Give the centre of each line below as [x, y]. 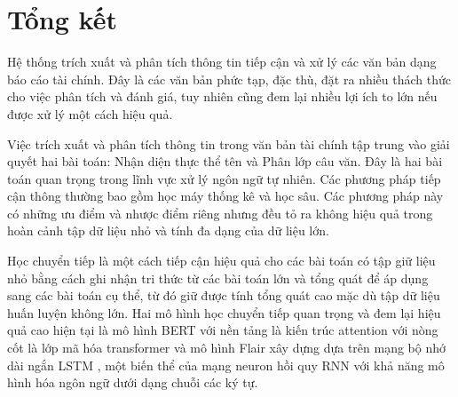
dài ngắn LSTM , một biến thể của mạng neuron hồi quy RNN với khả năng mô [226, 365]
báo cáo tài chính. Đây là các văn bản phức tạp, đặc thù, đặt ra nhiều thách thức [229, 79]
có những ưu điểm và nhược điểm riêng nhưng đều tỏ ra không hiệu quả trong [220, 213]
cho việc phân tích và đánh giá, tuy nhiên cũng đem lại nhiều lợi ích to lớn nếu [222, 96]
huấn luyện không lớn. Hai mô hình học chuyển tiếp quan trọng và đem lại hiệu [224, 312]
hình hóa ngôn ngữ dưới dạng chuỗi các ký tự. [133, 382]
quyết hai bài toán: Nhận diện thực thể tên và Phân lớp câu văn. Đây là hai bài [225, 161]
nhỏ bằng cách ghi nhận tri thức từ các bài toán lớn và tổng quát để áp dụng [218, 278]
